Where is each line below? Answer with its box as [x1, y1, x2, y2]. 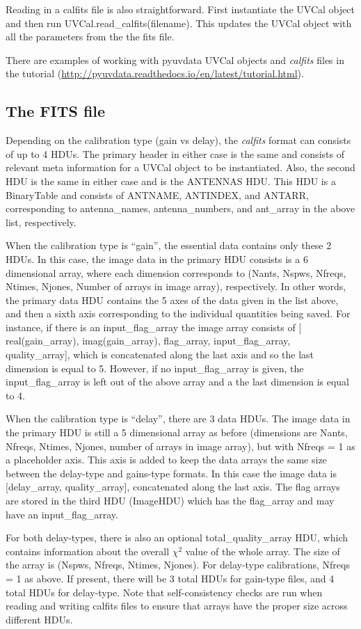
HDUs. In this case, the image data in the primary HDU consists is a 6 [6, 251, 308, 266]
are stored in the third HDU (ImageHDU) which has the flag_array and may [6, 493, 335, 508]
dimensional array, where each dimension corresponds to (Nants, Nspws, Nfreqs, [6, 265, 346, 280]
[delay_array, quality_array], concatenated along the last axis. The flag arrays [6, 479, 340, 494]
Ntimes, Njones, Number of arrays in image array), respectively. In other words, [6, 279, 346, 294]
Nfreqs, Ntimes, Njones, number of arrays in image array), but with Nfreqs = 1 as [6, 438, 355, 453]
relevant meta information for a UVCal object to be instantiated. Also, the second [6, 160, 355, 175]
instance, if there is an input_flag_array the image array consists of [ [6, 319, 302, 334]
